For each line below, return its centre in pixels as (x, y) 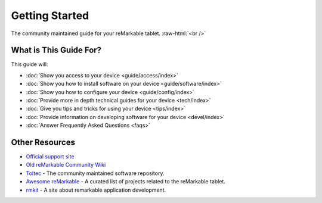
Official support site (50, 157)
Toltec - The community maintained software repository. (95, 173)
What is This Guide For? (56, 50)
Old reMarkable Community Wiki (66, 165)
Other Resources (43, 142)
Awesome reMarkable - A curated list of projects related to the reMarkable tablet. (126, 182)
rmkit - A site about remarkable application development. (96, 190)
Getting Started (50, 15)
